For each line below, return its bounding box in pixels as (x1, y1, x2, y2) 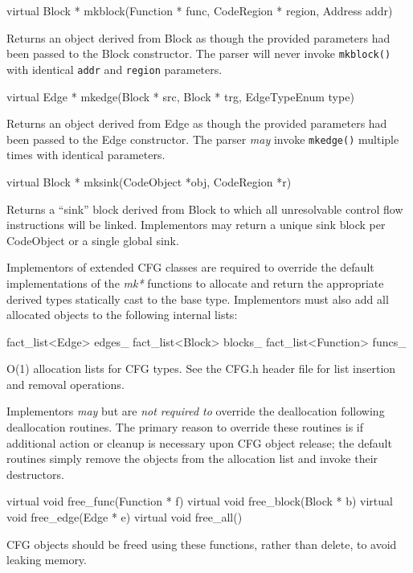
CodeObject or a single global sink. (6, 231, 179, 248)
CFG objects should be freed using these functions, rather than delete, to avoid (6, 535, 397, 552)
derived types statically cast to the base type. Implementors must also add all (6, 290, 389, 307)
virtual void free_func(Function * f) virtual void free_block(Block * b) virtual (6, 493, 393, 510)
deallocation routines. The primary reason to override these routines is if (6, 419, 363, 436)
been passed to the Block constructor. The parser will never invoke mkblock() (6, 45, 391, 62)
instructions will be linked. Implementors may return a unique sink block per (6, 216, 386, 233)
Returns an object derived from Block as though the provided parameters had (6, 29, 391, 46)
